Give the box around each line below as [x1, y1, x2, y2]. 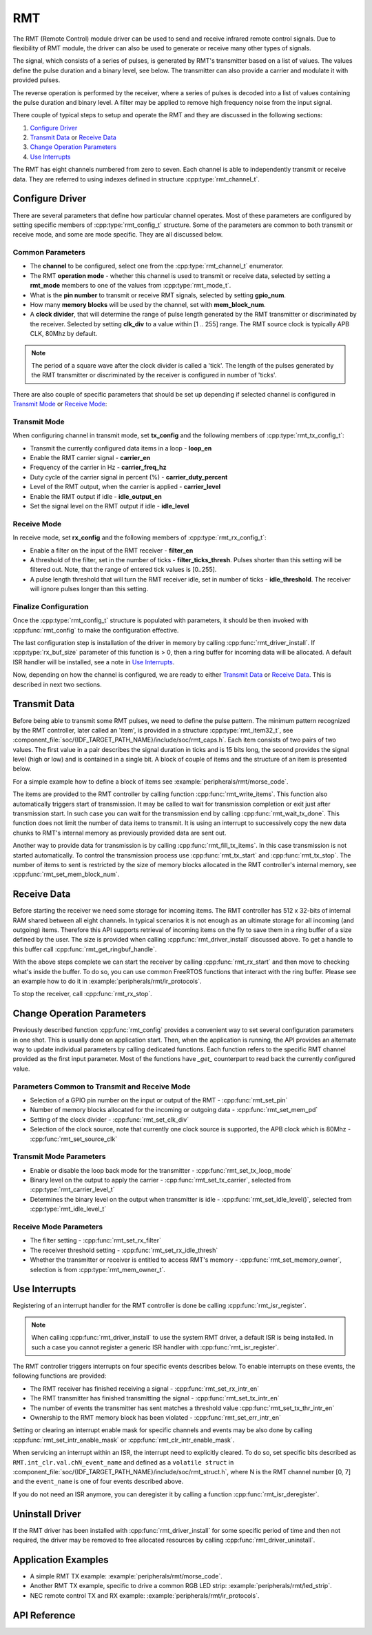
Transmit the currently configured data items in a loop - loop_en [30, 444, 212, 452]
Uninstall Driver [12, 1508, 82, 1520]
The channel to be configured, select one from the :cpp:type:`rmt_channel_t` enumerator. [30, 262, 284, 270]
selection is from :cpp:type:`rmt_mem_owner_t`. [30, 1265, 165, 1274]
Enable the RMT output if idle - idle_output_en [30, 492, 162, 500]
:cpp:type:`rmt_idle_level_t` [30, 1205, 107, 1213]
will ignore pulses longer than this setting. [30, 585, 148, 593]
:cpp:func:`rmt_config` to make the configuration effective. [12, 626, 179, 634]
